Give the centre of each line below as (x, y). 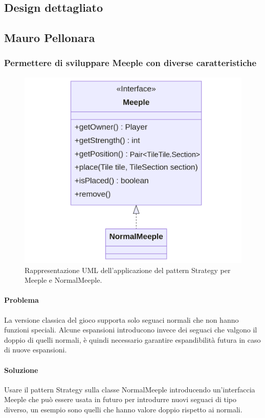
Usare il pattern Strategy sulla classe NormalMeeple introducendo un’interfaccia (130, 389)
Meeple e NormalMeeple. (63, 280)
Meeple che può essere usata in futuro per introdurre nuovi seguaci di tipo (120, 399)
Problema (21, 300)
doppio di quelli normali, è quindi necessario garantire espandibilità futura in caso (132, 339)
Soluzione (21, 370)
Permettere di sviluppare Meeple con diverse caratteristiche (130, 63)
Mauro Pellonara (50, 38)
